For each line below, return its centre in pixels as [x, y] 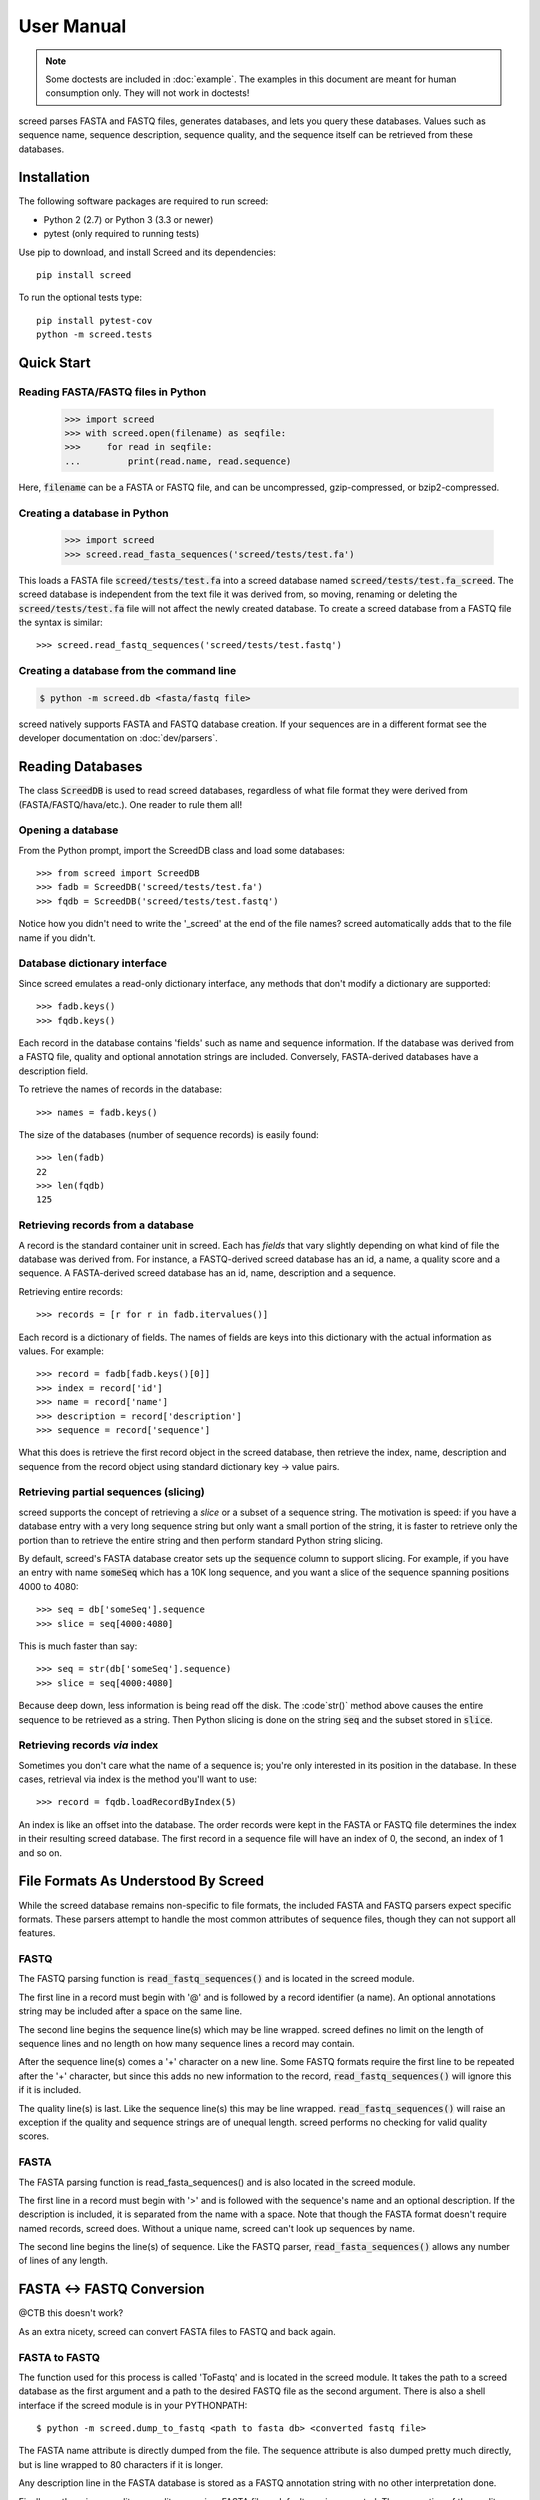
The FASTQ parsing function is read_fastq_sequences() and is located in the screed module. [216, 1979]
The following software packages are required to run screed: [143, 201]
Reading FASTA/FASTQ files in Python [112, 392]
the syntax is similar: [61, 622]
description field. [53, 1071]
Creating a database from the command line [127, 671]
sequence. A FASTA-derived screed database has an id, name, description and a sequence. [207, 1273]
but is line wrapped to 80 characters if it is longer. [121, 2464]
